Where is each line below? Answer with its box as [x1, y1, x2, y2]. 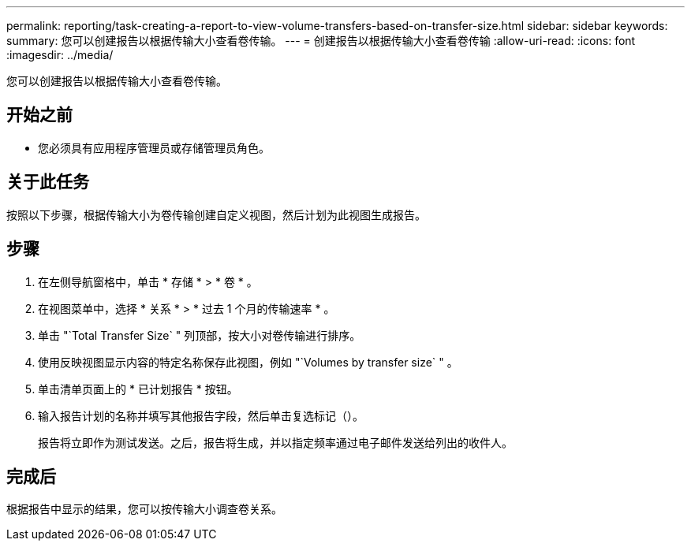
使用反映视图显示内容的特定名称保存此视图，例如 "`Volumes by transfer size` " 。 [38, 355, 458, 369]
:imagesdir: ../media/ [6, 48, 114, 61]
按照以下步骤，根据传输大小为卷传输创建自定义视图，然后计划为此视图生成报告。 [6, 207, 426, 221]
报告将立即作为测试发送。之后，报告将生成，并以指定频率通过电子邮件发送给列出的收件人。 [38, 435, 513, 449]
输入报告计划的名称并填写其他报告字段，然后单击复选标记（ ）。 [38, 408, 364, 422]
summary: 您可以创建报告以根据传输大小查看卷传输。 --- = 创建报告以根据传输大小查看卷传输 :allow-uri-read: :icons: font [6, 34, 636, 47]
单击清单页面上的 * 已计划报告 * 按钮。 [38, 381, 238, 396]
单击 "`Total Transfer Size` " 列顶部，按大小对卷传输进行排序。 [38, 328, 361, 342]
